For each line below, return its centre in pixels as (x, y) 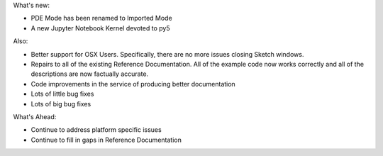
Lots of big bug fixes (61, 104)
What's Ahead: (35, 116)
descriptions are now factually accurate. (90, 74)
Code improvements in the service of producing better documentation (133, 84)
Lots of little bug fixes (62, 94)
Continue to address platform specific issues (96, 130)
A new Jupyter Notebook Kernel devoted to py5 (100, 28)
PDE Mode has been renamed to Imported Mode (102, 18)
